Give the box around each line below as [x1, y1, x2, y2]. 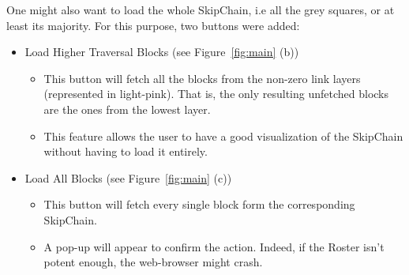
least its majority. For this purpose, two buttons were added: [6, 17, 300, 33]
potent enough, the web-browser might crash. [43, 254, 263, 270]
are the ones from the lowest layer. [43, 100, 211, 117]
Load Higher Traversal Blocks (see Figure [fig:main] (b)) [24, 43, 299, 60]
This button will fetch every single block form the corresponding [43, 196, 355, 213]
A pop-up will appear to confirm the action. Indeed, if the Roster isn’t [43, 238, 385, 254]
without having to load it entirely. [43, 143, 208, 160]
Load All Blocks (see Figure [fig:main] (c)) [24, 169, 232, 186]
